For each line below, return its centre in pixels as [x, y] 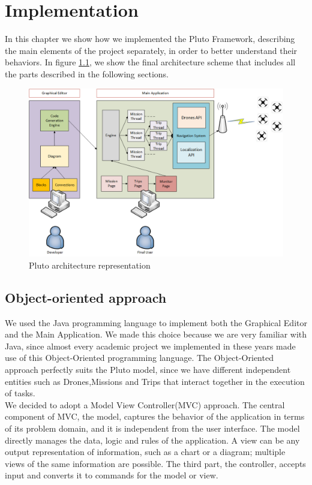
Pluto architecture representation [90, 265]
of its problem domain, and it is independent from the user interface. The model [152, 428]
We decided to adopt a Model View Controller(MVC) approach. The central [145, 404]
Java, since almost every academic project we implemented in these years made [150, 346]
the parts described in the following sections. [87, 73]
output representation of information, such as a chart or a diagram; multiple [145, 452]
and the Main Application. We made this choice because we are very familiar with [156, 334]
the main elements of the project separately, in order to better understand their [151, 50]
